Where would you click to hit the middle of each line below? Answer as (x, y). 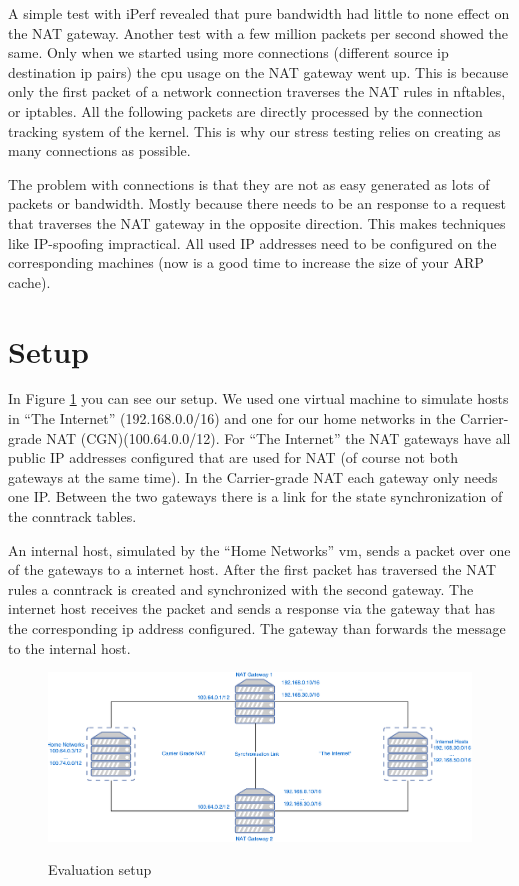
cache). (29, 281)
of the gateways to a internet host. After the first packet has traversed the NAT (252, 569)
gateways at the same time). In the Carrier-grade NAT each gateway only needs (253, 476)
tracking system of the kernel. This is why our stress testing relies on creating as (254, 130)
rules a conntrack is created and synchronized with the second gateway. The (241, 588)
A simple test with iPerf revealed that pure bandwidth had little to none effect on (259, 13)
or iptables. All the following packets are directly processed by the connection (245, 110)
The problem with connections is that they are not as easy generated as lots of (249, 183)
